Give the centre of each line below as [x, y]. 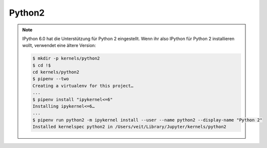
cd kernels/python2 [56, 72]
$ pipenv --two [51, 79]
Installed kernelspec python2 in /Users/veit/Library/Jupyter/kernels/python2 [129, 127]
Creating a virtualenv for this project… [83, 86]
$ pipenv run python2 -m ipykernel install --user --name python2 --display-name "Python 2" [147, 120]
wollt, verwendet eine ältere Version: [59, 45]
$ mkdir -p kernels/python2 [66, 58]
